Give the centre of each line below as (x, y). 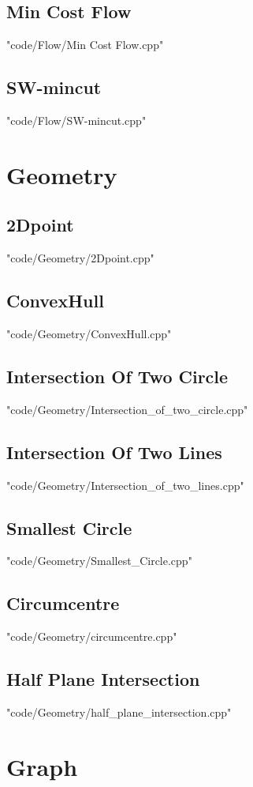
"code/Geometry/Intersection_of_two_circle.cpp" (127, 409)
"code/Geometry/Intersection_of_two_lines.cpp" (125, 485)
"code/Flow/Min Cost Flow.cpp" (85, 45)
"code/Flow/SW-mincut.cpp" (76, 120)
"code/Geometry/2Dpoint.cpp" (80, 258)
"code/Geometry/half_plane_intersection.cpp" (119, 712)
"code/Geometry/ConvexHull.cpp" (89, 333)
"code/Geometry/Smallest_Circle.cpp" (99, 561)
